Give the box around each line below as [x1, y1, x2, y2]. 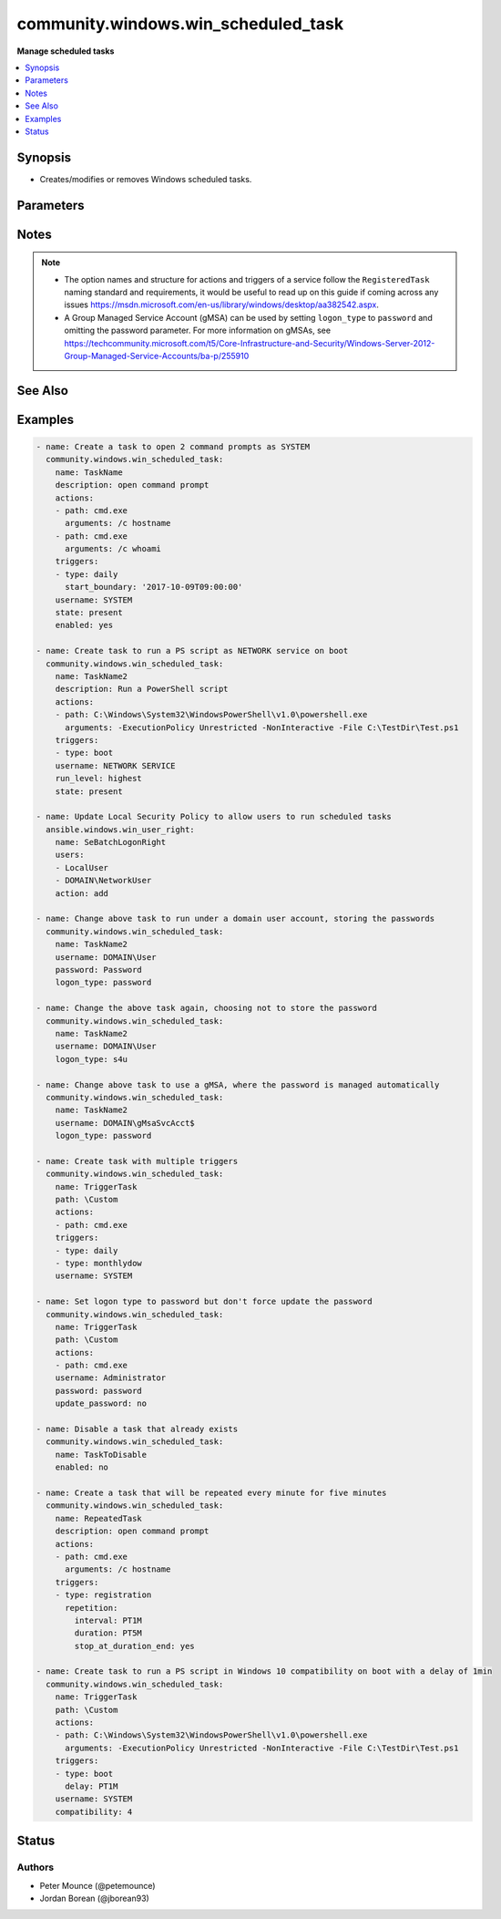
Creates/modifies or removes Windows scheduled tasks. [39, 173, 252, 184]
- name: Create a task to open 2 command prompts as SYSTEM [36, 441, 311, 451]
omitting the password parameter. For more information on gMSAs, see [64, 325, 332, 336]
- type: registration [55, 1590, 152, 1600]
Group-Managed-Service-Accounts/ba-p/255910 [64, 350, 250, 361]
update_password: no [55, 1398, 148, 1408]
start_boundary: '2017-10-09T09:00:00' [65, 582, 243, 593]
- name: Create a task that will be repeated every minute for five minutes [36, 1488, 387, 1498]
